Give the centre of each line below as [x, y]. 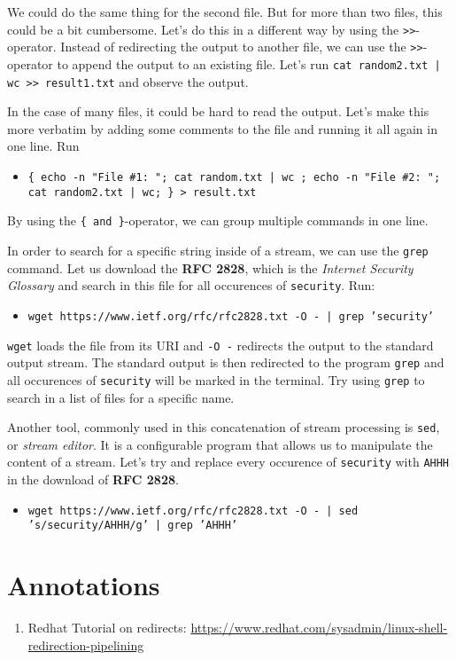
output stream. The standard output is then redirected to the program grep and [226, 362]
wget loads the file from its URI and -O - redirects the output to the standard [220, 345]
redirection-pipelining [86, 644]
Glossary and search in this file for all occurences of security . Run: [191, 285]
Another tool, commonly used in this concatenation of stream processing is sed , [224, 427]
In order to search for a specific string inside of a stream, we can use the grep [218, 250]
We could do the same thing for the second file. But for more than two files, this [225, 12]
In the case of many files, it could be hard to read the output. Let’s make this [218, 111]
